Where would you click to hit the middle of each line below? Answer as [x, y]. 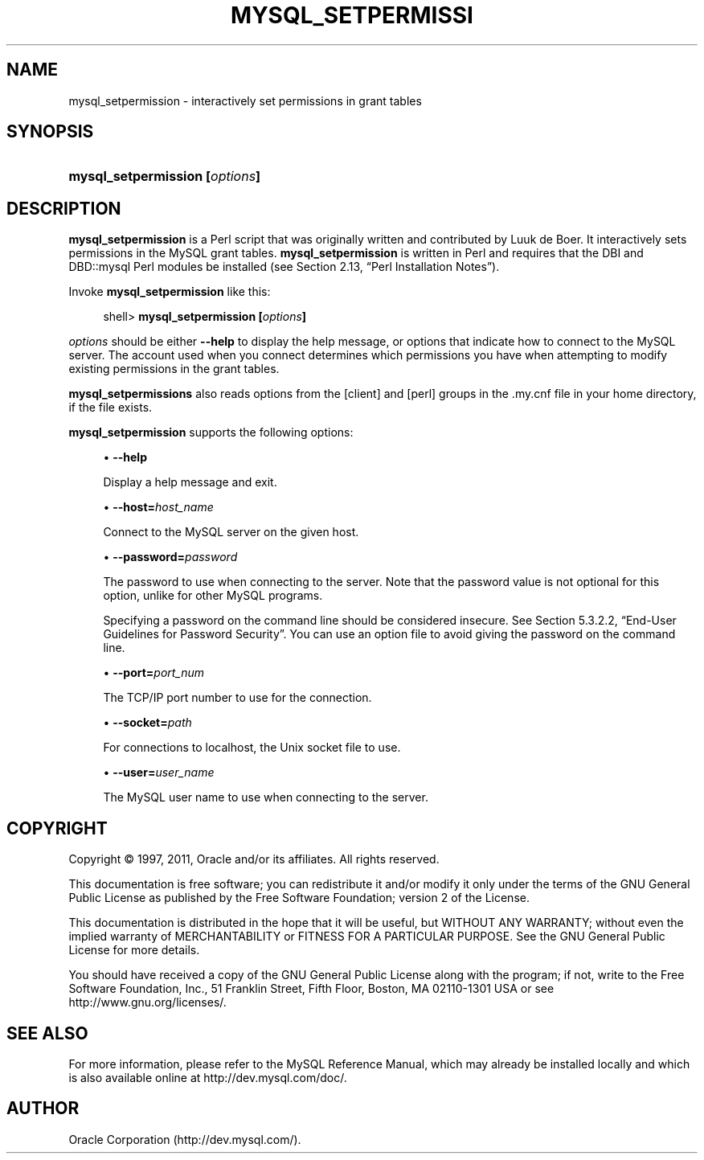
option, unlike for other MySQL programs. [213, 596]
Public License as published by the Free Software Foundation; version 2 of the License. [299, 898]
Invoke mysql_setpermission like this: [170, 292]
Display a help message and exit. [190, 482]
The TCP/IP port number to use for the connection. [237, 698]
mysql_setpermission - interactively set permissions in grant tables [245, 100]
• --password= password [170, 557]
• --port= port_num [154, 673]
